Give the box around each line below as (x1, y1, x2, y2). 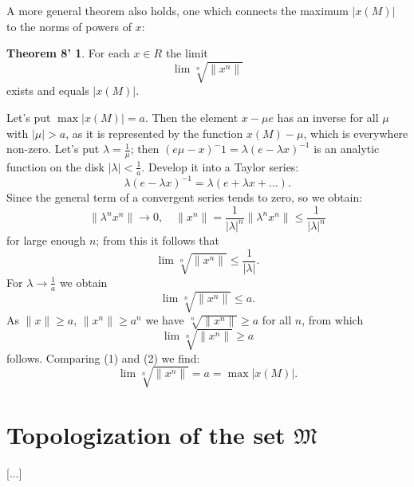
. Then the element (144, 108, 239, 125)
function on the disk (6, 158, 104, 175)
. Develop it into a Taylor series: (141, 158, 299, 175)
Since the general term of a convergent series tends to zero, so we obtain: (6, 189, 363, 206)
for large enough (6, 232, 86, 249)
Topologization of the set (6, 418, 286, 450)
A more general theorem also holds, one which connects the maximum (6, 2, 349, 18)
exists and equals (6, 82, 89, 99)
